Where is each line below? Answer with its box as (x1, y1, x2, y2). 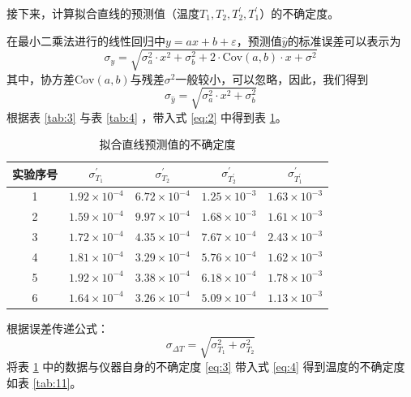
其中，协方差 (6, 70, 75, 87)
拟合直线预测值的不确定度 (99, 136, 236, 153)
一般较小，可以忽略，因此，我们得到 (175, 70, 369, 87)
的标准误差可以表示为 (287, 32, 401, 49)
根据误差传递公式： (6, 319, 109, 336)
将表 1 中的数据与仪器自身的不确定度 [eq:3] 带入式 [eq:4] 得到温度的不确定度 (6, 357, 405, 374)
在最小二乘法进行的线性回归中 (6, 32, 165, 49)
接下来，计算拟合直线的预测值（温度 (6, 5, 199, 21)
